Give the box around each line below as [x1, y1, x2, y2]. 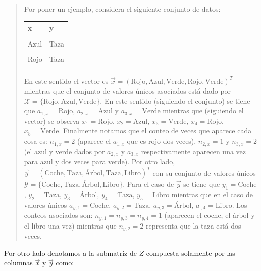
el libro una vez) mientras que [24, 220, 117, 231]
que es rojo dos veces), [127, 135, 196, 146]
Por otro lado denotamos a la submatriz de [4, 247, 137, 258]
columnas [4, 257, 33, 268]
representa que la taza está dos [146, 220, 241, 231]
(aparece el [77, 135, 111, 146]
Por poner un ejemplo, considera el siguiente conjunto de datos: [24, 4, 221, 14]
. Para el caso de [123, 178, 174, 189]
